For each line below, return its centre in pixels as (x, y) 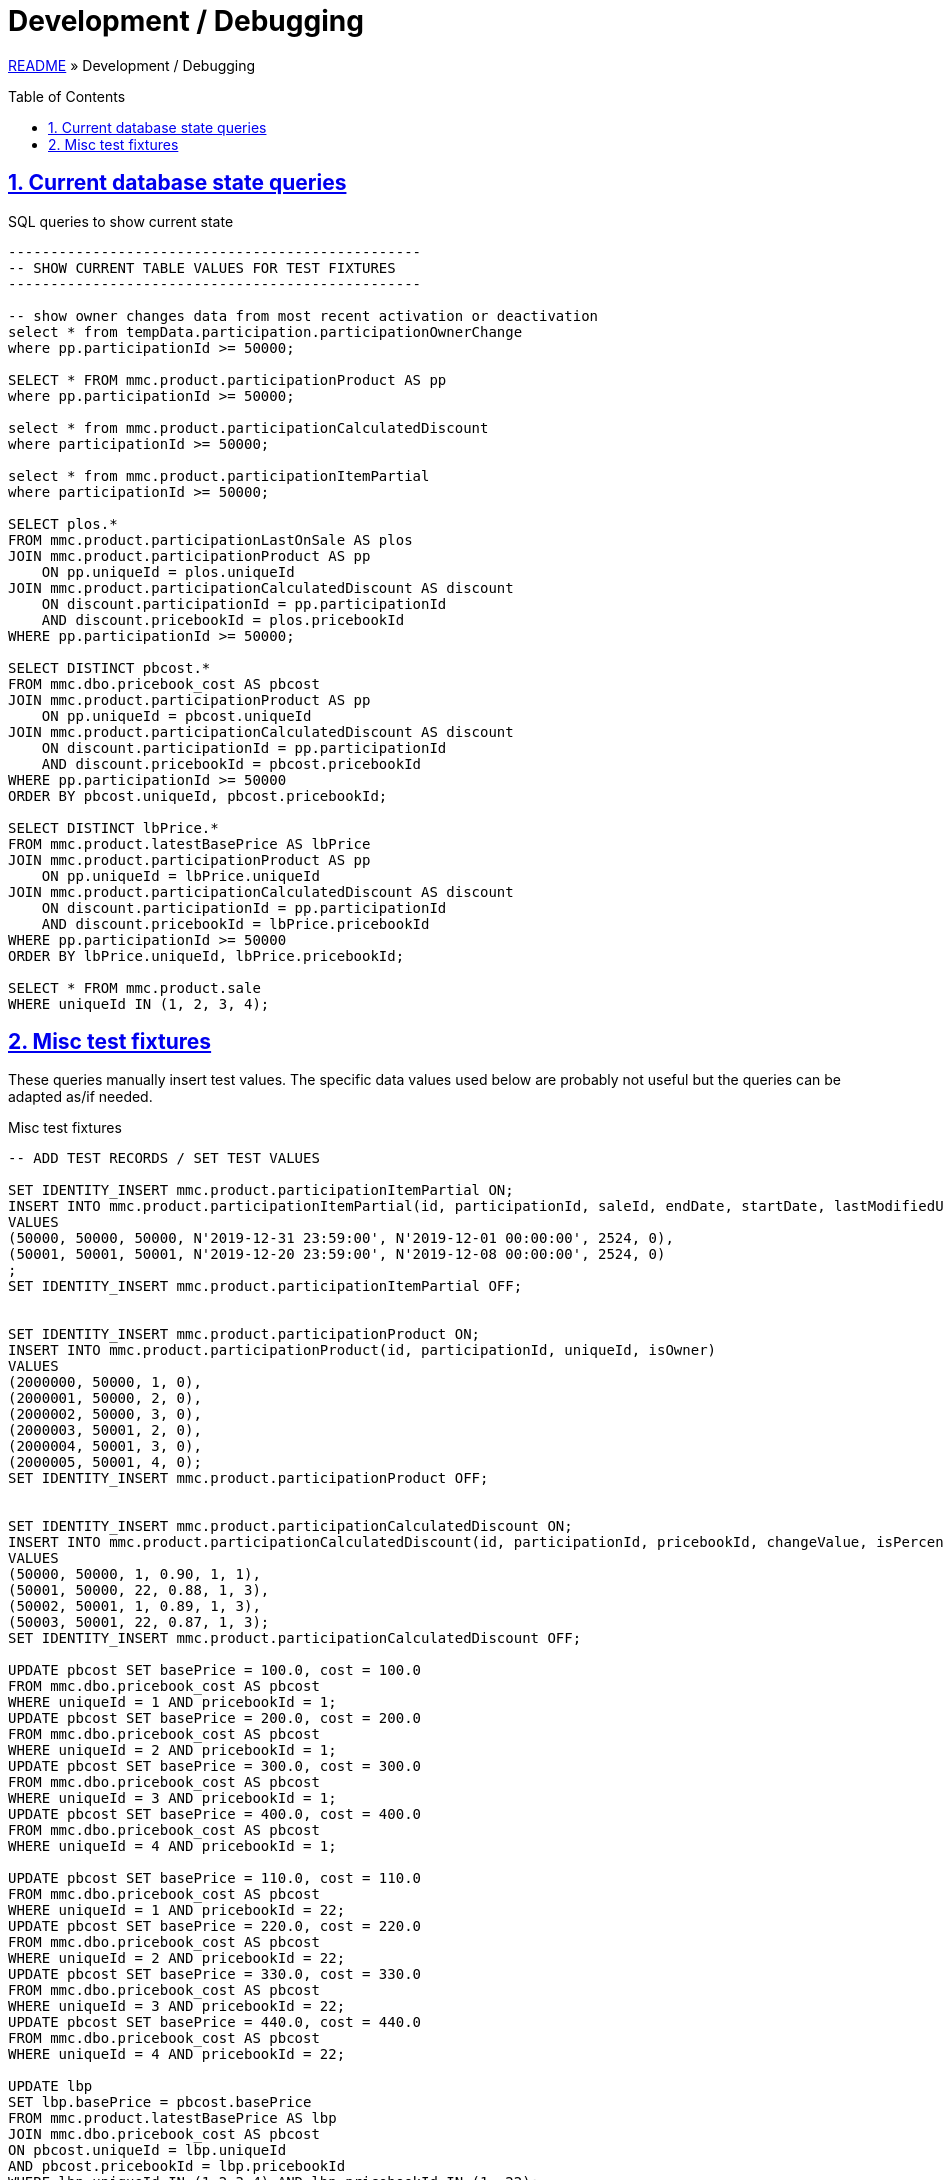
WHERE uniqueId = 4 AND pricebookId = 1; (172, 1846)
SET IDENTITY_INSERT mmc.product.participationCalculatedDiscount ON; (290, 1526)
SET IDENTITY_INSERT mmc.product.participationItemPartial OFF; (265, 1286)
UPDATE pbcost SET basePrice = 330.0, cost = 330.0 (215, 1974)
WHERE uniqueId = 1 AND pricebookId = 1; (172, 1702)
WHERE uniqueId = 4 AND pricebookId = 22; (177, 2054)
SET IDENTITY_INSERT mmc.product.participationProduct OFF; (248, 1478)
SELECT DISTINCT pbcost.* (109, 667)
